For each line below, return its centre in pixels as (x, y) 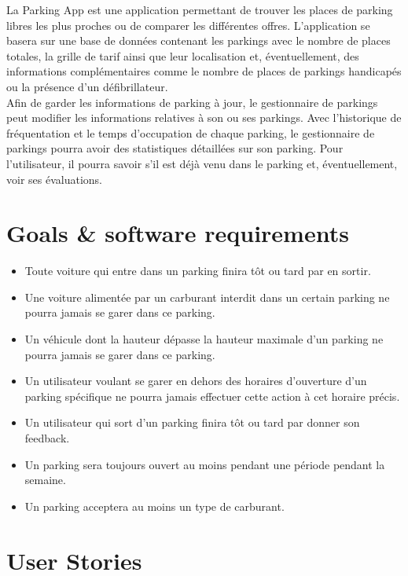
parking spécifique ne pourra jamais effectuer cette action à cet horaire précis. (212, 396)
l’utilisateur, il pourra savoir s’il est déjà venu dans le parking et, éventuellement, (202, 163)
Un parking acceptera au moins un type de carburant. (154, 506)
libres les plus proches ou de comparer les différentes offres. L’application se (188, 25)
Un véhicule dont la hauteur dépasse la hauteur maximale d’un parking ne (204, 339)
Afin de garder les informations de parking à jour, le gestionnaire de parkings (192, 102)
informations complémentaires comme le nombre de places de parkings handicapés (204, 71)
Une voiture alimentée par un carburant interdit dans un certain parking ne (207, 297)
